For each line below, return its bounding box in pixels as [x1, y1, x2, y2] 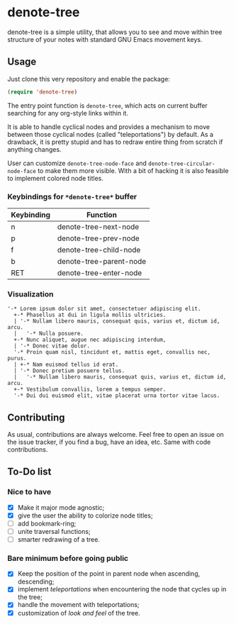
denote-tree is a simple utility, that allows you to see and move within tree [7, 28, 223, 36]
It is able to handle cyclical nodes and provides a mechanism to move [7, 122, 210, 131]
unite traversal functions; [17, 527, 91, 535]
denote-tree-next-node [57, 221, 140, 231]
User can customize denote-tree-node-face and [7, 159, 147, 167]
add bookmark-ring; [17, 519, 77, 528]
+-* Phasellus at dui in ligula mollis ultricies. [13, 311, 167, 319]
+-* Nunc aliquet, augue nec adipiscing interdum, [13, 336, 167, 344]
